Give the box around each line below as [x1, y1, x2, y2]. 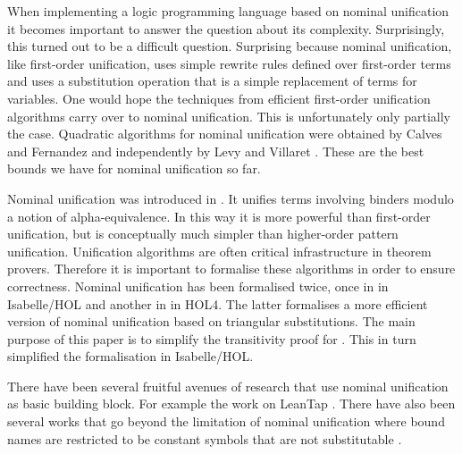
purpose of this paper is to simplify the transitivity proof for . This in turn [7, 329, 416, 348]
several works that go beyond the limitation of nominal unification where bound [7, 412, 445, 431]
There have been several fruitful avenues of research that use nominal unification [7, 376, 449, 395]
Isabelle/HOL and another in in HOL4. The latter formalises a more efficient [7, 294, 428, 313]
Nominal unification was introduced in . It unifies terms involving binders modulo [7, 189, 454, 207]
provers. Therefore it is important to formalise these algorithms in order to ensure [7, 259, 456, 278]
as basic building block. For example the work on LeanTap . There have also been [7, 394, 456, 413]
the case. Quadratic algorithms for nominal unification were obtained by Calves [7, 124, 442, 143]
